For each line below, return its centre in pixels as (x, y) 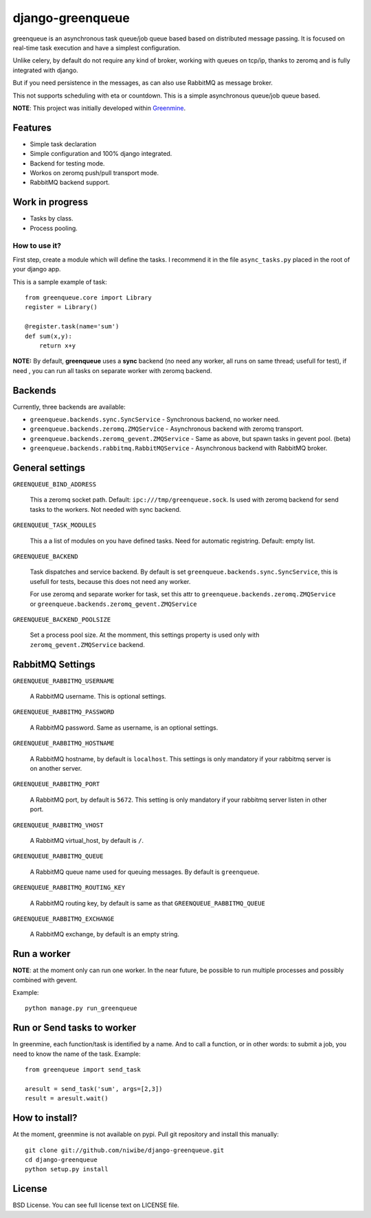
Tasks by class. (52, 218)
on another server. (56, 769)
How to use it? (37, 246)
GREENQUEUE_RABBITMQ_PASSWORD (64, 712)
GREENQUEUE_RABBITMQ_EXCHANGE (64, 918)
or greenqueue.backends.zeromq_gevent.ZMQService (113, 604)
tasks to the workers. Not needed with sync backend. (105, 509)
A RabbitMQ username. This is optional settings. (98, 697)
